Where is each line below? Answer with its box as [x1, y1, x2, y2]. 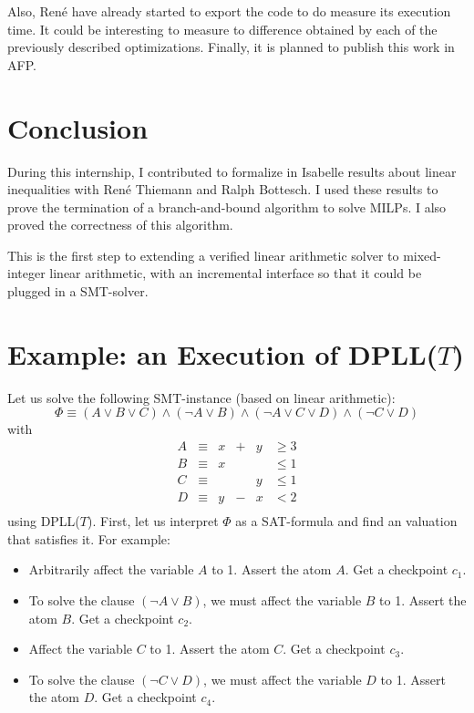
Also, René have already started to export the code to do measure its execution [7, 2, 451, 20]
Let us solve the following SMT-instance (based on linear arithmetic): [7, 387, 396, 407]
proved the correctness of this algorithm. [7, 215, 233, 234]
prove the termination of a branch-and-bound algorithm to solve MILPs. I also [7, 197, 447, 216]
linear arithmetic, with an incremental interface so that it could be [49, 263, 422, 283]
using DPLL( [7, 511, 80, 531]
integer [7, 263, 46, 283]
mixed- [403, 245, 441, 264]
